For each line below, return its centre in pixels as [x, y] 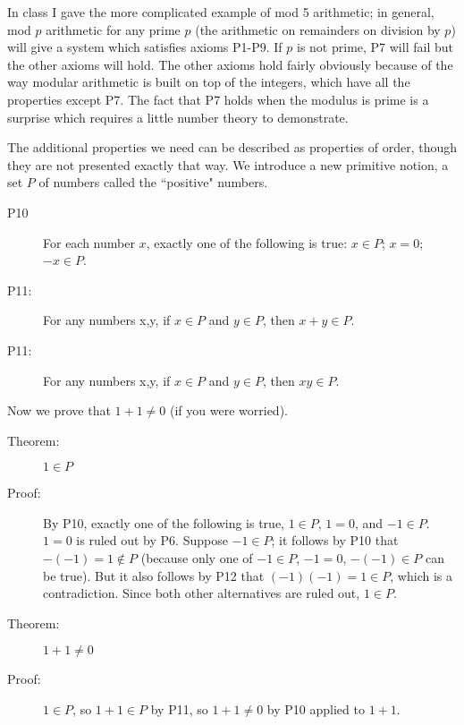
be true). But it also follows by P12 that [154, 575]
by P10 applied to [316, 709]
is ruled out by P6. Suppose [152, 540]
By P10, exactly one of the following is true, [164, 522]
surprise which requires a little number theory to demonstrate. [178, 117]
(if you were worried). [229, 410]
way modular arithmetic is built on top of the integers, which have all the [209, 82]
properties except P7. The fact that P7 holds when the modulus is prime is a [218, 99]
